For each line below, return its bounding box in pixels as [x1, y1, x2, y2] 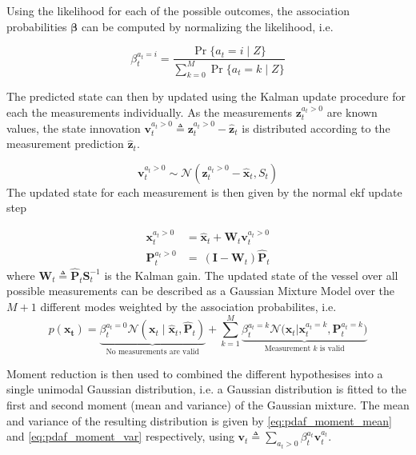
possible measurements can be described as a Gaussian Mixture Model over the [6, 282, 395, 299]
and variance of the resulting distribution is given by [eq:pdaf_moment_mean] [6, 412, 392, 429]
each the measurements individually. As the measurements [6, 103, 293, 120]
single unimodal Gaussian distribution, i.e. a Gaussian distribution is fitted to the [6, 381, 406, 397]
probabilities [6, 18, 67, 34]
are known [326, 103, 378, 120]
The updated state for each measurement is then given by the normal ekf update [6, 183, 402, 200]
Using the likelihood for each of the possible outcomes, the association [6, 2, 350, 18]
